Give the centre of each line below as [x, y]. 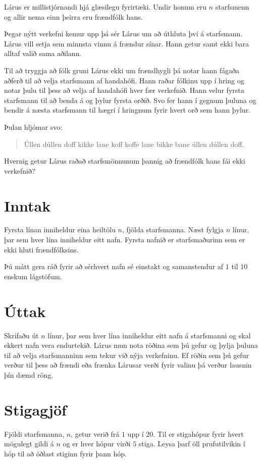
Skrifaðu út [21, 335]
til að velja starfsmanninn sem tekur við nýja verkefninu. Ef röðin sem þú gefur [126, 355]
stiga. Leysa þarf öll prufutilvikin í [192, 444]
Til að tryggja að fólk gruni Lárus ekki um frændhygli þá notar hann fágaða [122, 70]
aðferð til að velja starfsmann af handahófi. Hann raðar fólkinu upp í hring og [124, 80]
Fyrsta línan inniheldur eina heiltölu [60, 229]
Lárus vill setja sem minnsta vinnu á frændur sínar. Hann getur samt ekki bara [127, 43]
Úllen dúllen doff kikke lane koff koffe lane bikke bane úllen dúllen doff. [134, 144]
